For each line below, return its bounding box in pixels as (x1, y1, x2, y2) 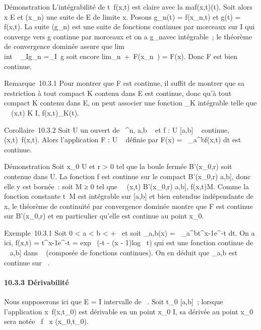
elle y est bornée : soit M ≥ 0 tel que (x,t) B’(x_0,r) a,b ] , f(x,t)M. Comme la (4, 181, 249, 191)
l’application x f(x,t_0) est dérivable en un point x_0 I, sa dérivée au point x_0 (4, 306, 253, 316)
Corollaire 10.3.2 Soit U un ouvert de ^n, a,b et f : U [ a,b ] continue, (4, 124, 230, 135)
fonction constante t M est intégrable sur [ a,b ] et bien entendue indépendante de (4, 191, 253, 201)
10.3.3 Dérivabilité (4, 277, 69, 287)
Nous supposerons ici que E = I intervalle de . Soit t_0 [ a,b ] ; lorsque (4, 296, 223, 307)
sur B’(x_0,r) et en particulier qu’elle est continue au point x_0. (4, 210, 204, 221)
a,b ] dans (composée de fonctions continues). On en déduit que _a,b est (10, 247, 238, 258)
